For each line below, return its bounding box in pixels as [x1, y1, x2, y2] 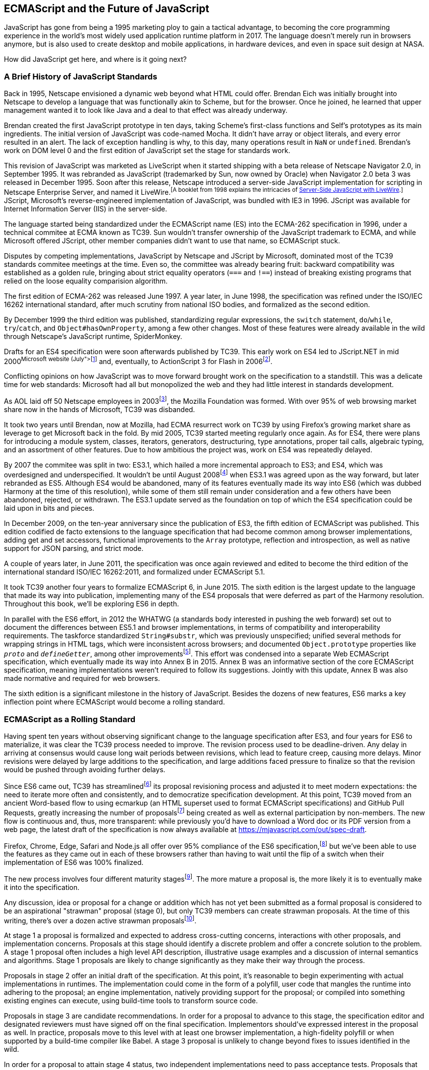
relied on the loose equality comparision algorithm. [4, 276, 168, 285]
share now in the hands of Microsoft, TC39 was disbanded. [4, 405, 195, 414]
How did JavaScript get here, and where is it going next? [4, 55, 187, 64]
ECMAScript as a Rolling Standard [4, 714, 135, 724]
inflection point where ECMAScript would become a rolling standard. [4, 698, 225, 706]
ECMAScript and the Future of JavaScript [4, 2, 209, 15]
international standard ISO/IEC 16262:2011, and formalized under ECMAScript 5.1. [4, 567, 265, 576]
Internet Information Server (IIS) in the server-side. [4, 204, 167, 213]
